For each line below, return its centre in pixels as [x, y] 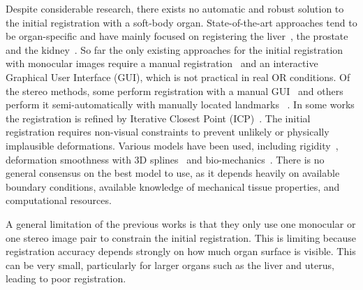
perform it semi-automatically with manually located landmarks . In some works [180, 104]
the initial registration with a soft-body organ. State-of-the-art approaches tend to [181, 22]
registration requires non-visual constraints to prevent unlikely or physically [168, 132]
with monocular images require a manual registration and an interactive [162, 63]
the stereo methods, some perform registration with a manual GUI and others [175, 90]
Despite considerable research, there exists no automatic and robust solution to [175, 8]
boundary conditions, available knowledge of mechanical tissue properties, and [173, 186]
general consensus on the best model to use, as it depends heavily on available [173, 173]
